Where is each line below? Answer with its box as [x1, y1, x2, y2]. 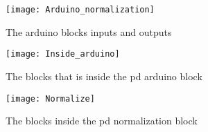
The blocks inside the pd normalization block [6, 113, 198, 128]
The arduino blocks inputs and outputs [6, 24, 172, 39]
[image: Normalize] [6, 93, 95, 104]
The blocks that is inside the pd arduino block [6, 68, 202, 83]
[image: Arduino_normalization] [6, 5, 155, 15]
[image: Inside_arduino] [6, 49, 120, 59]
